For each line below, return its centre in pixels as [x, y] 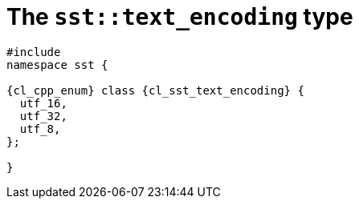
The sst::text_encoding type [180, 17]
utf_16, [43, 103]
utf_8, [40, 129]
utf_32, [43, 116]
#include [34, 52]
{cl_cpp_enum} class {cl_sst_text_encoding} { [155, 90]
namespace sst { [57, 64]
